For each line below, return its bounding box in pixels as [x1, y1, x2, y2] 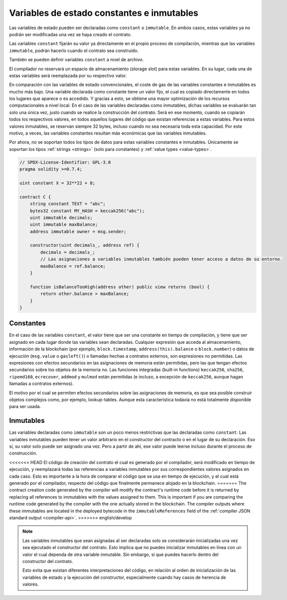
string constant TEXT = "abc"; [30, 201, 106, 207]
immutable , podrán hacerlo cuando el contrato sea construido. [9, 47, 139, 53]
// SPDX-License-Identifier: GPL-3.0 [19, 159, 111, 165]
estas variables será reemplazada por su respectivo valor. [9, 72, 127, 79]
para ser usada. [9, 404, 41, 410]
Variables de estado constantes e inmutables [9, 7, 199, 18]
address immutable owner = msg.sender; [30, 229, 127, 234]
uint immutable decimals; [30, 215, 93, 220]
